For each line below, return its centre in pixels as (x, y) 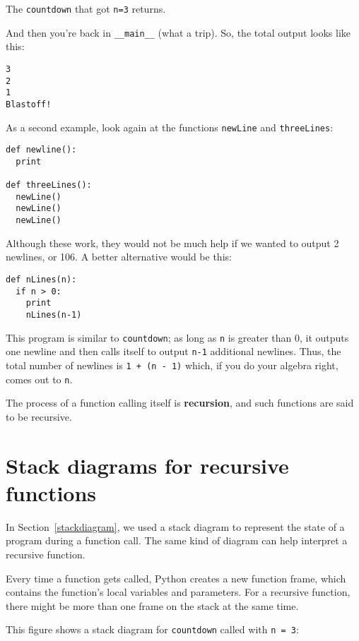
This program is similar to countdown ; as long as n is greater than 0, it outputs (177, 337)
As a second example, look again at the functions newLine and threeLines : (170, 127)
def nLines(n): (41, 279)
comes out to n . (39, 379)
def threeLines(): (49, 185)
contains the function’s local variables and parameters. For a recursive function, (178, 592)
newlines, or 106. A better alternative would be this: (119, 257)
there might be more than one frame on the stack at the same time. (152, 605)
